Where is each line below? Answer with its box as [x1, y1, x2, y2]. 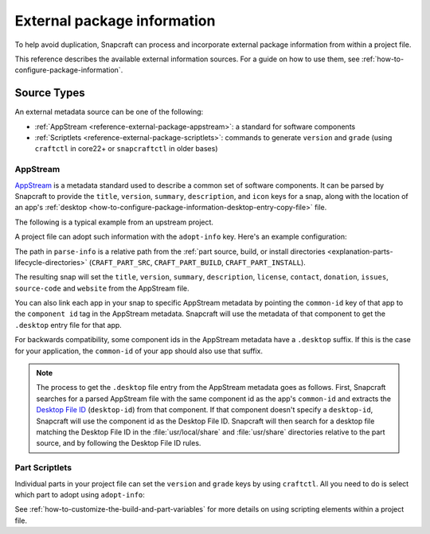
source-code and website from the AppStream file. [14, 283, 190, 293]
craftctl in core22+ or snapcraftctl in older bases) [34, 144, 218, 154]
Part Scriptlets [14, 462, 72, 474]
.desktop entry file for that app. [14, 320, 123, 329]
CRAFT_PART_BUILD [154, 258, 222, 267]
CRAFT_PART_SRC [92, 258, 151, 267]
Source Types [14, 86, 85, 99]
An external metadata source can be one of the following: [14, 107, 204, 117]
